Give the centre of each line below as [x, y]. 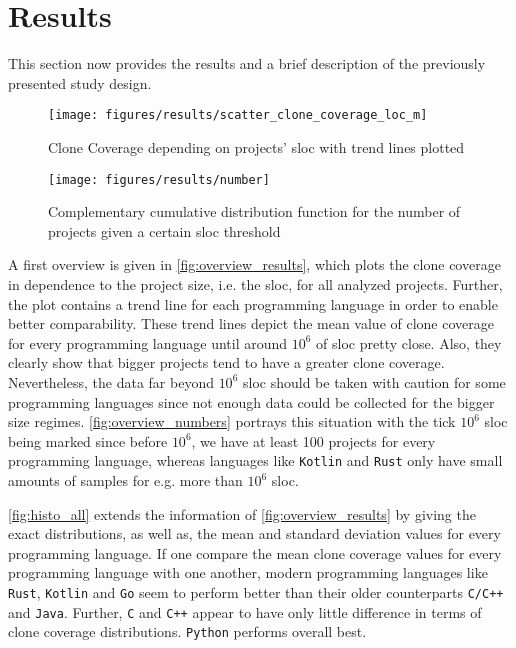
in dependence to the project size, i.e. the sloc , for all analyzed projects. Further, [255, 284]
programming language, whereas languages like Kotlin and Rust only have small [255, 460]
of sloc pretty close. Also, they [409, 342]
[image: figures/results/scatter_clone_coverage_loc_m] [238, 115]
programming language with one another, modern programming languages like [248, 572]
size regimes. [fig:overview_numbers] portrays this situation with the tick [232, 421]
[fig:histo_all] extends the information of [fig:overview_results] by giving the [242, 513]
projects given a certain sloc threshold [164, 230]
